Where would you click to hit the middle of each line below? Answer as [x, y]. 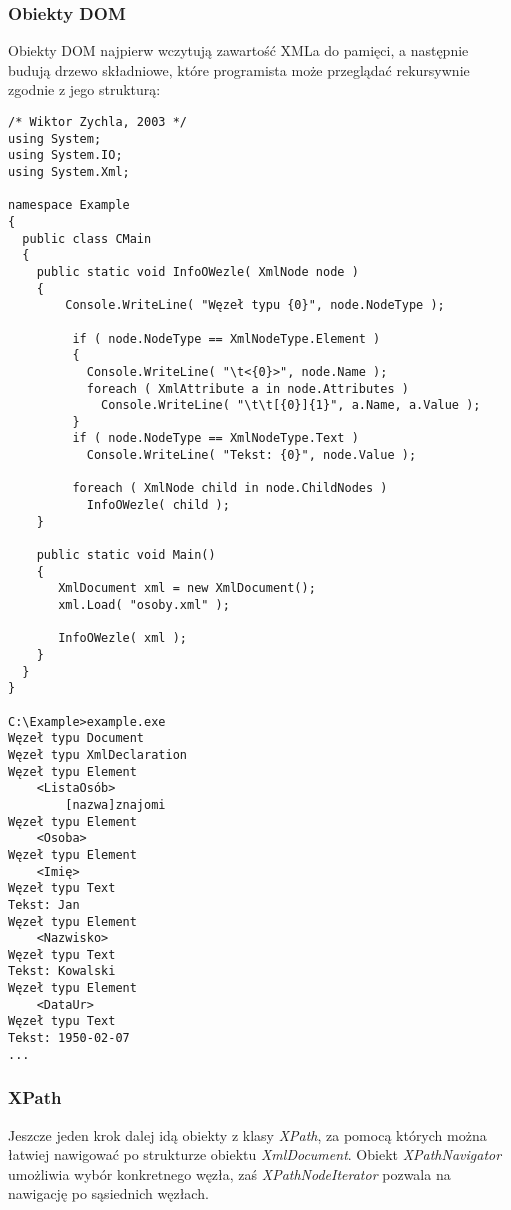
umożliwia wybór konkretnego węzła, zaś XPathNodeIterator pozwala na [229, 1173]
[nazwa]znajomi [115, 804]
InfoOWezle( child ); [158, 505]
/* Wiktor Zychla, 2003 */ [97, 122]
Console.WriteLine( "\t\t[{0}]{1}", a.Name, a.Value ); [291, 405]
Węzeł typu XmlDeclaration [97, 754]
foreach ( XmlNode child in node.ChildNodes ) [230, 488]
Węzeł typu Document [76, 738]
